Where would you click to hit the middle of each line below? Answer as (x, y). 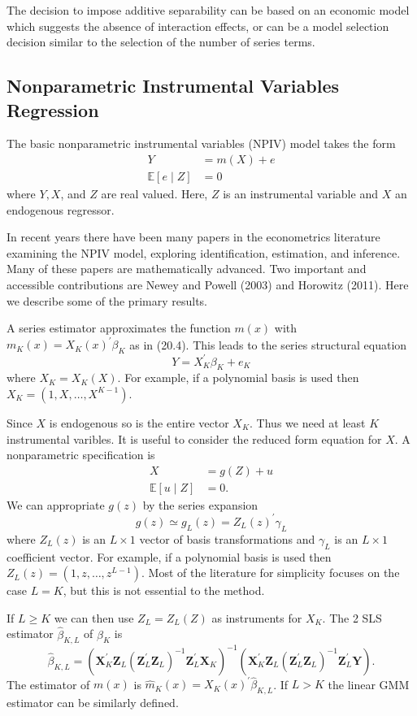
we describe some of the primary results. (107, 300)
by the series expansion (200, 504)
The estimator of (48, 684)
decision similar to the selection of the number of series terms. (161, 42)
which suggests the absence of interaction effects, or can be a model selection (198, 26)
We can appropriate (56, 504)
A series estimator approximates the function (119, 328)
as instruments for (257, 617)
